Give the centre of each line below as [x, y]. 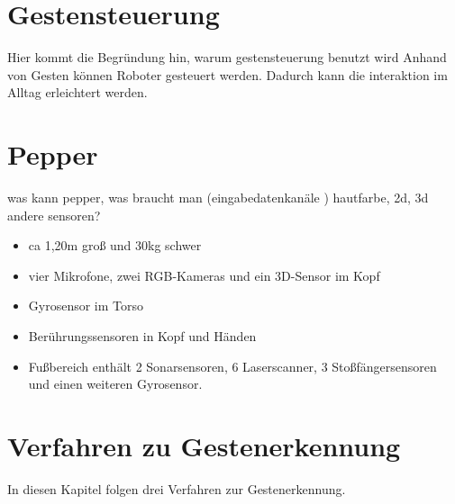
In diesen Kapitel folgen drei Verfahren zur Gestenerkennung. [177, 488]
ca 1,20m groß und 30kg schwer [115, 245]
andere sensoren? [54, 215]
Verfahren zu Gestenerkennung [204, 445]
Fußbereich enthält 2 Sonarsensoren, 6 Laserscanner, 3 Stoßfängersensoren [232, 366]
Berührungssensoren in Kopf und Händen [142, 336]
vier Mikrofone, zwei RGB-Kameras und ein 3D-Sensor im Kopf [204, 275]
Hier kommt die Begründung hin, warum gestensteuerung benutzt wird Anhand [227, 57]
